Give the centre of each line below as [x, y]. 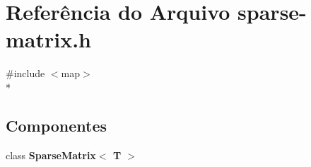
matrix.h [49, 39]
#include [25, 73]
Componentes [57, 125]
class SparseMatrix [51, 155]
